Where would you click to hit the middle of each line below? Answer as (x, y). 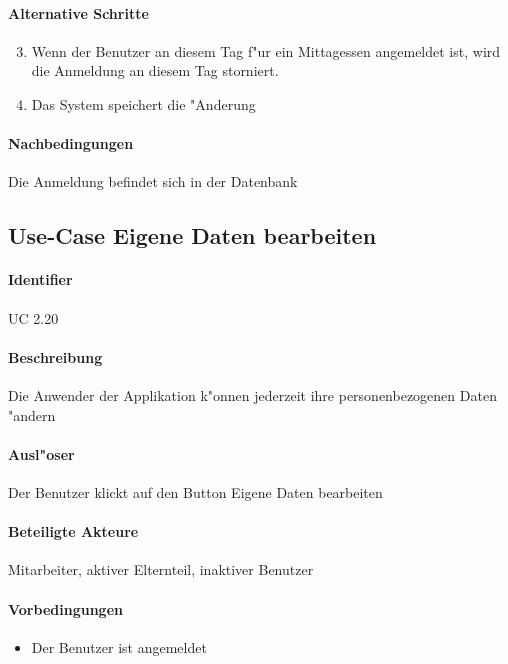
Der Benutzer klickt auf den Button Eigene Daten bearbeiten (195, 491)
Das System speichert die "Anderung (143, 103)
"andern (32, 414)
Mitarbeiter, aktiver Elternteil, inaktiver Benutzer (161, 569)
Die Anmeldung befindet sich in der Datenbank (153, 181)
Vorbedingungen (65, 608)
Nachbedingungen (71, 143)
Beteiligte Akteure (73, 531)
